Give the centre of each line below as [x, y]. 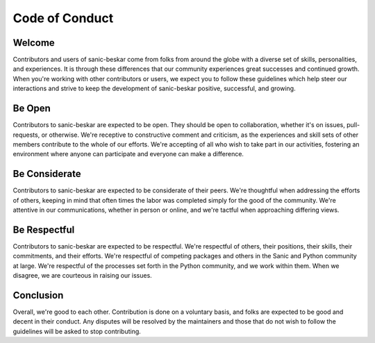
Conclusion [38, 295]
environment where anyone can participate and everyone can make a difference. [128, 154]
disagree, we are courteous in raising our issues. [82, 276]
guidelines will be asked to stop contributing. [77, 331]
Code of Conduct [63, 18]
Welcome [34, 43]
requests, [26, 135]
